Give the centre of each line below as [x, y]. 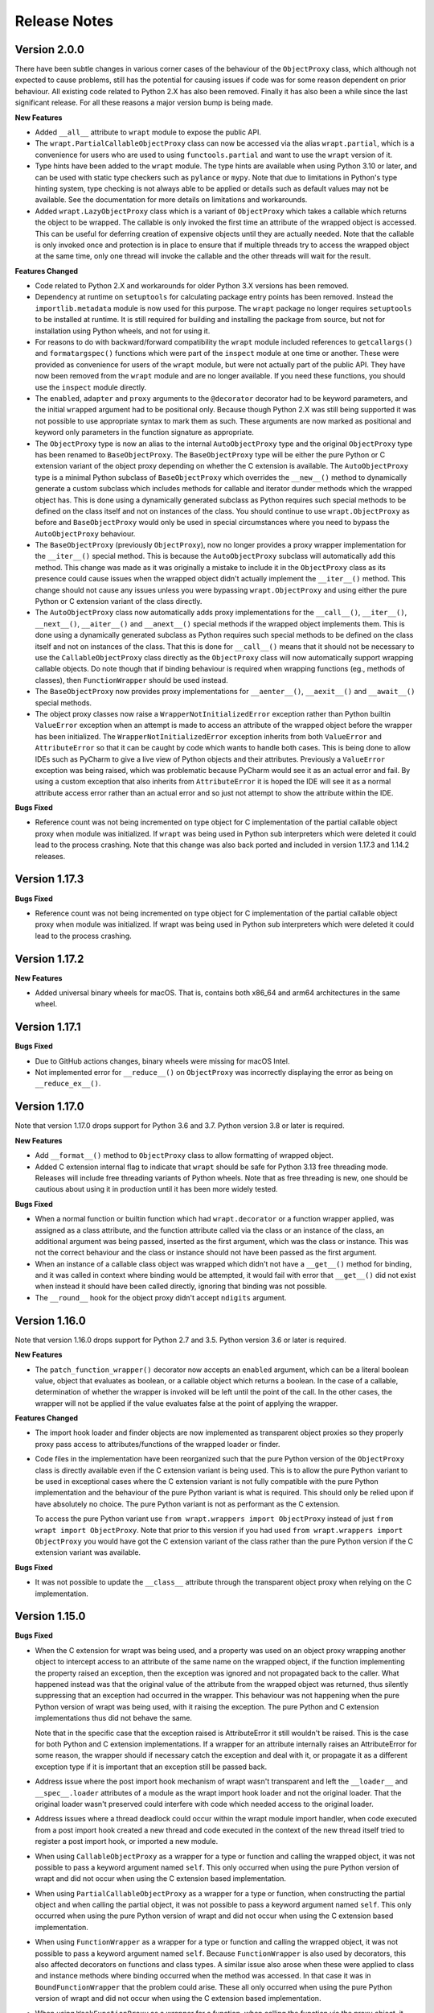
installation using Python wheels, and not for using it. [123, 331]
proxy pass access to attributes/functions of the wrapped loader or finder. [158, 1444]
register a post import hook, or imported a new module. [127, 1841]
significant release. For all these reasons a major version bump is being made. [144, 103]
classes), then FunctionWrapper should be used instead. [131, 680]
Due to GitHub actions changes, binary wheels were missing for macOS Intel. [162, 1061]
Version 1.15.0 [50, 1616]
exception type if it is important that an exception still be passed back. [151, 1767]
